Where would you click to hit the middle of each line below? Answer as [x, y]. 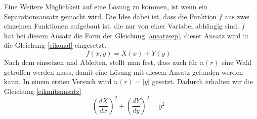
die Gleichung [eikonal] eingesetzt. [55, 45]
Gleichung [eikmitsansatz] [43, 91]
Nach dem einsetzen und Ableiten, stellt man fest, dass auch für [101, 62]
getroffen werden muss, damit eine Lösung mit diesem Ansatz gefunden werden [124, 72]
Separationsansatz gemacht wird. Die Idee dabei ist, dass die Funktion [110, 16]
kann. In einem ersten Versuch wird [58, 81]
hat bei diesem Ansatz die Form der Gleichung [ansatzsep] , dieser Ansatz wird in [127, 35]
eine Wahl [236, 62]
